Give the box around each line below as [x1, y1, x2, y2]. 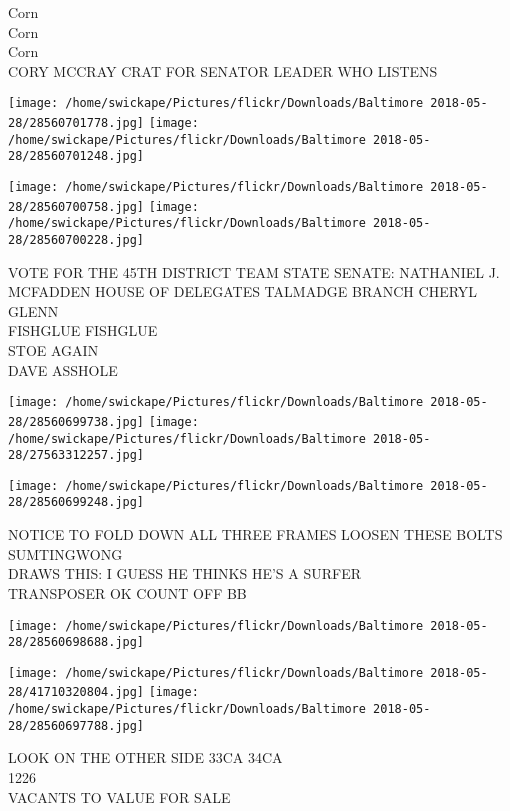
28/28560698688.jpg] [8, 635, 145, 650]
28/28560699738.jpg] [8, 414, 145, 429]
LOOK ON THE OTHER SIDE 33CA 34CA [8, 747, 283, 768]
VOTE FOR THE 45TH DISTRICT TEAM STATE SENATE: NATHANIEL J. [8, 261, 500, 282]
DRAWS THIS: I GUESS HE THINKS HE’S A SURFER [8, 563, 362, 584]
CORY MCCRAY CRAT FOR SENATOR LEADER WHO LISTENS [8, 60, 438, 81]
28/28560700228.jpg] [8, 232, 145, 247]
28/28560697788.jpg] [8, 718, 145, 733]
